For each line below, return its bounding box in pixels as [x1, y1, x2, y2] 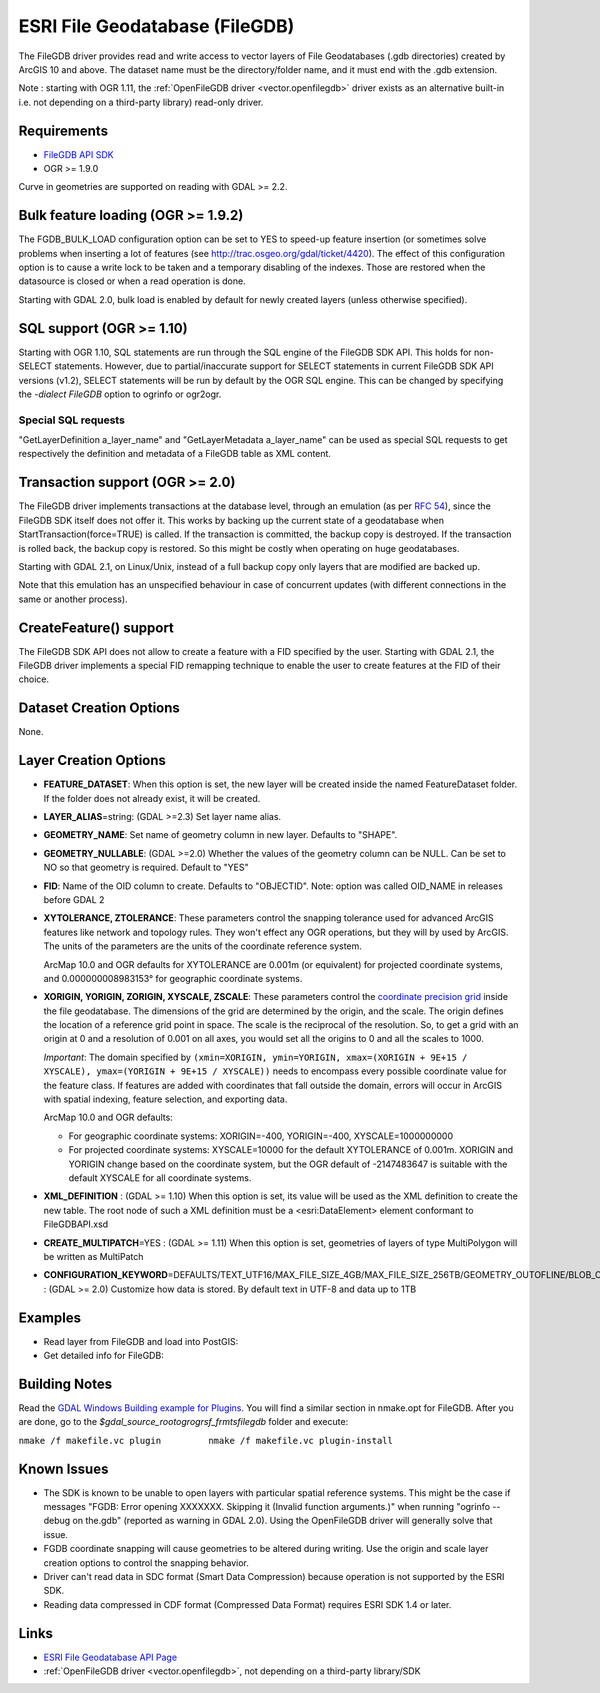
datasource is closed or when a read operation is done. [18, 275, 246, 287]
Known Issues [18, 1460, 109, 1477]
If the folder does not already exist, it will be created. [43, 792, 261, 804]
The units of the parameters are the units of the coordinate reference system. [43, 940, 362, 952]
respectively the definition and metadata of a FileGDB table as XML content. [18, 448, 332, 460]
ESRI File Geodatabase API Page [43, 1651, 178, 1663]
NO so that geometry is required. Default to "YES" [43, 861, 249, 874]
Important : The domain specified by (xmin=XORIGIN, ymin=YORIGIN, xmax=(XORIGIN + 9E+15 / [43, 1051, 468, 1063]
